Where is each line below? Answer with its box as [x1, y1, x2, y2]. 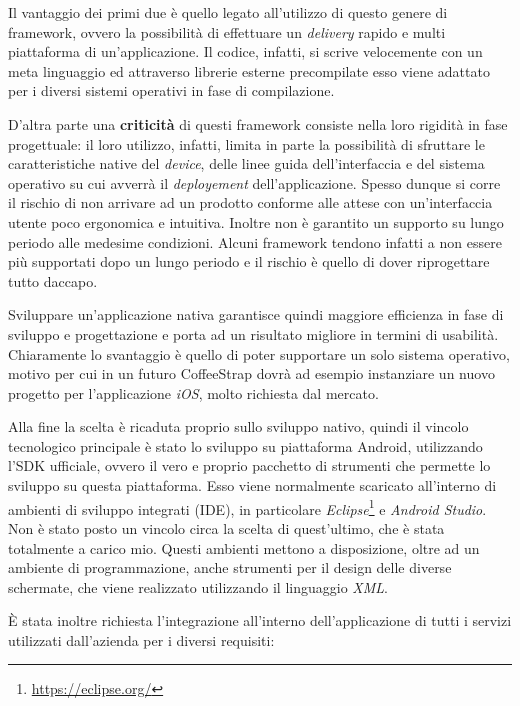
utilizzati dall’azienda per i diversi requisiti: [8, 629, 275, 650]
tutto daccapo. [8, 270, 98, 291]
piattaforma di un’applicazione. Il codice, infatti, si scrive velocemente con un [8, 41, 483, 62]
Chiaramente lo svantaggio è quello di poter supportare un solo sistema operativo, [8, 343, 510, 364]
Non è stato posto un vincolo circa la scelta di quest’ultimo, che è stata [8, 517, 445, 538]
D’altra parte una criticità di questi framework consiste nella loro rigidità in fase [8, 113, 508, 134]
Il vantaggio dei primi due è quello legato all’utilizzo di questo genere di [8, 2, 448, 22]
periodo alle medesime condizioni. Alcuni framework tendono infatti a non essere [8, 231, 502, 252]
